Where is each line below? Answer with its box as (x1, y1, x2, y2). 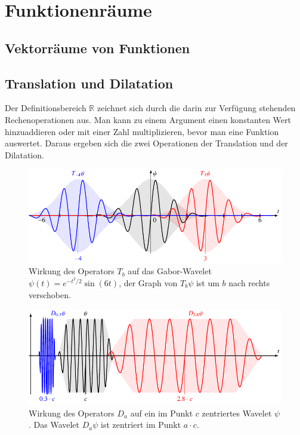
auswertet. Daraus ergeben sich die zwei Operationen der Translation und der (5, 137, 288, 149)
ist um (196, 276, 219, 289)
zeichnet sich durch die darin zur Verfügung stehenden (97, 102, 296, 114)
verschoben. (29, 288, 71, 301)
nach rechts (228, 276, 270, 289)
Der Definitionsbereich (5, 102, 86, 114)
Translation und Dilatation (5, 73, 174, 92)
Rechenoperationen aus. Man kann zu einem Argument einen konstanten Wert (5, 113, 291, 125)
